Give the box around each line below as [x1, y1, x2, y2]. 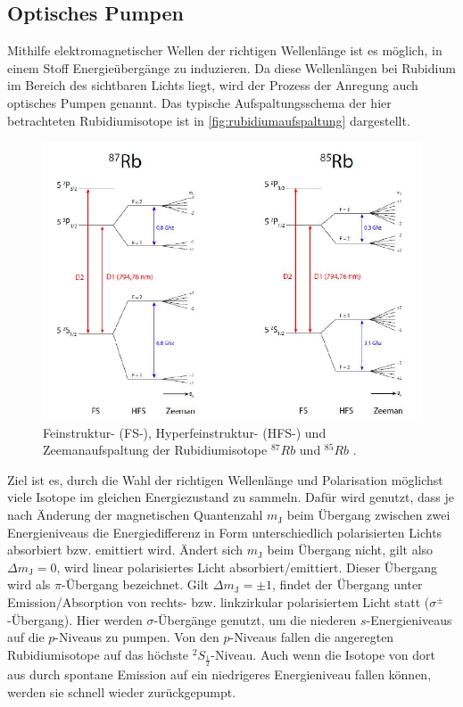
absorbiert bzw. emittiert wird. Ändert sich [7, 540, 244, 559]
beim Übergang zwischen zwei [286, 506, 451, 524]
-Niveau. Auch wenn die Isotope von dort [211, 645, 436, 663]
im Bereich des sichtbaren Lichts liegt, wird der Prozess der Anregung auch [7, 76, 418, 95]
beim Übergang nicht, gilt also [267, 540, 434, 559]
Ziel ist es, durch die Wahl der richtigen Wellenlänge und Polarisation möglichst [7, 470, 443, 489]
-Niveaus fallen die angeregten [229, 628, 394, 646]
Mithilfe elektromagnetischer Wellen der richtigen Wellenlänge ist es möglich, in [7, 41, 442, 60]
